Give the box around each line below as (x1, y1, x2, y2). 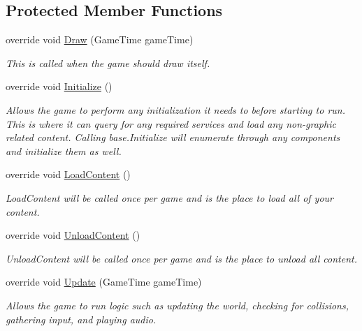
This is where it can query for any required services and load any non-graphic (6, 116, 336, 131)
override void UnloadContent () (6, 228, 140, 242)
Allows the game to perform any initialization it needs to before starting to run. (6, 102, 345, 117)
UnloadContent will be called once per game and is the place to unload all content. (6, 251, 357, 265)
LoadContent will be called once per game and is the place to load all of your (6, 190, 333, 205)
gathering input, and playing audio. (6, 311, 157, 326)
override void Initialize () (6, 79, 113, 94)
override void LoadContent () (6, 167, 131, 182)
